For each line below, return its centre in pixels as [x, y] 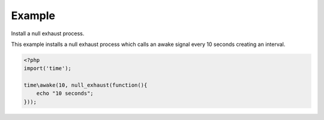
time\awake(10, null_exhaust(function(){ [85, 85]
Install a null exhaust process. [48, 33]
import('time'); [48, 68]
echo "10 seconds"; [65, 93]
